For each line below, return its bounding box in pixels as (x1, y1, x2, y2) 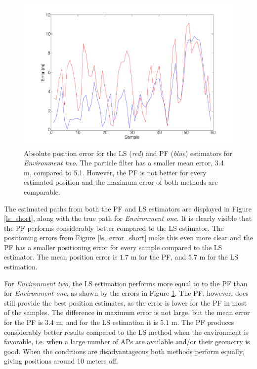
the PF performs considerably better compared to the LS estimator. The (4, 222, 224, 233)
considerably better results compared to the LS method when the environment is (4, 326, 249, 337)
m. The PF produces (171, 317, 234, 327)
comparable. (24, 186, 60, 197)
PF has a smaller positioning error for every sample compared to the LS (4, 242, 222, 252)
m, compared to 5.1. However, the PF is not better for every (24, 167, 207, 177)
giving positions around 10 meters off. (4, 356, 118, 366)
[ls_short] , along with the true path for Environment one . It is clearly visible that (4, 213, 252, 223)
